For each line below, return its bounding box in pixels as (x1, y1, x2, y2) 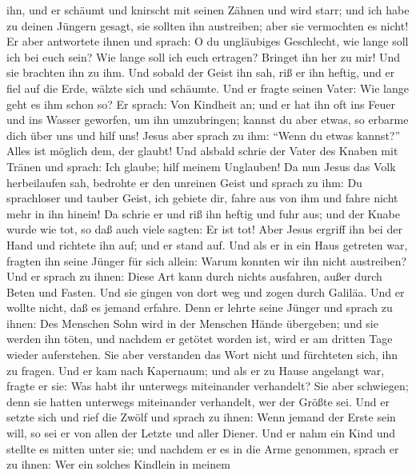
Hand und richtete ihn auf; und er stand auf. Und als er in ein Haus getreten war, (6, 236, 408, 253)
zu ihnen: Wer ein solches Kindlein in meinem (6, 456, 230, 473)
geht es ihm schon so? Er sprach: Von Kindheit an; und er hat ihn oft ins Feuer (6, 95, 395, 112)
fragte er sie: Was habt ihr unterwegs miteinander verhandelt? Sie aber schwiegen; (6, 377, 409, 394)
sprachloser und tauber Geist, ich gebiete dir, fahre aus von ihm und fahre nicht (6, 190, 398, 206)
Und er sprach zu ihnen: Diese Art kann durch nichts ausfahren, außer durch (6, 268, 382, 285)
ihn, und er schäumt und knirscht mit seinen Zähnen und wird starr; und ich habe (6, 2, 410, 18)
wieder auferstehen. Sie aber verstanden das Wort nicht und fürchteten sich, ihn (6, 346, 398, 363)
